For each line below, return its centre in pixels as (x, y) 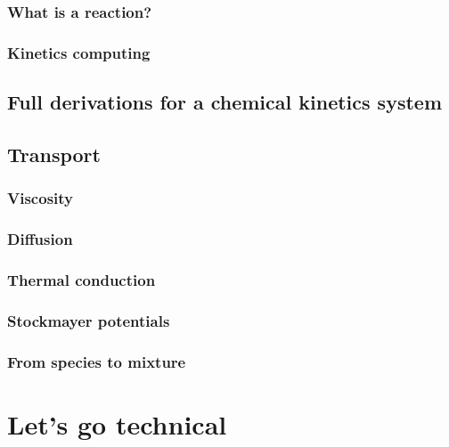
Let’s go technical (117, 423)
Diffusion (40, 239)
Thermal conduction (82, 279)
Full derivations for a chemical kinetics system (224, 102)
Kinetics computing (79, 52)
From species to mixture (97, 361)
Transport (54, 154)
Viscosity (40, 198)
